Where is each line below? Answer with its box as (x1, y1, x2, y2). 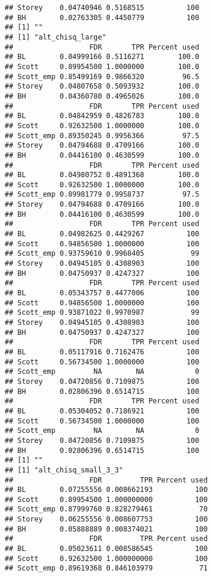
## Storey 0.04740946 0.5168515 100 (5, 4, 200, 12)
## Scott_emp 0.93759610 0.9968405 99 (5, 249, 200, 258)
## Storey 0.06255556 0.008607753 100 (5, 515, 208, 524)
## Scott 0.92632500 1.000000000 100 (5, 554, 208, 563)
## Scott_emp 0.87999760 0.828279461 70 (5, 505, 208, 514)
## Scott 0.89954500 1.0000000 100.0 (5, 62, 200, 71)
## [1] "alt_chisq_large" (5, 32, 106, 41)
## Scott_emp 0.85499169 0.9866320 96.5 (5, 72, 200, 81)
